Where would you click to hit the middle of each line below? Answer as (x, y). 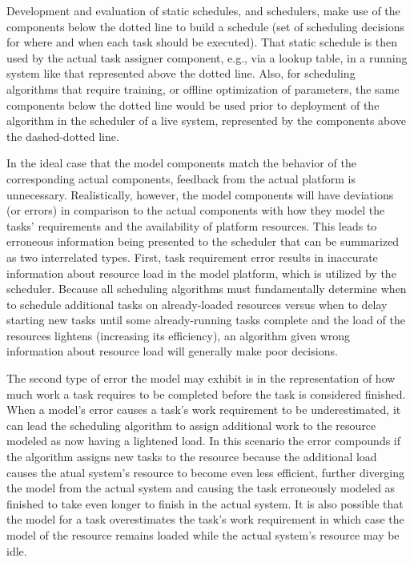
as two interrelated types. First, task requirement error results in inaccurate (192, 257)
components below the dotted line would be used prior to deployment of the (193, 104)
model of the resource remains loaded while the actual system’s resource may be (203, 535)
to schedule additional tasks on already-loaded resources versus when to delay (197, 304)
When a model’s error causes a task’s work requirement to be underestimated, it (204, 409)
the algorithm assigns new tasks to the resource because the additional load (192, 457)
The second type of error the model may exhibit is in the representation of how (201, 378)
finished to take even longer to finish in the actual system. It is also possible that (205, 503)
